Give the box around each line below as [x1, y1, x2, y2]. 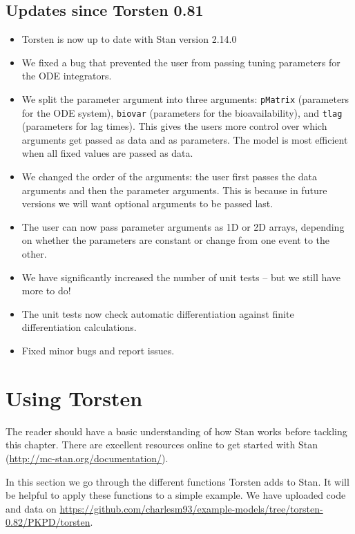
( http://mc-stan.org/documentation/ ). [6, 450, 169, 465]
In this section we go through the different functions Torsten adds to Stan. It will [6, 474, 349, 488]
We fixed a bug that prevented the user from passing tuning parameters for [21, 55, 340, 69]
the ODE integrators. [21, 68, 112, 83]
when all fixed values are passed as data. [21, 146, 193, 160]
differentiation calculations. [21, 320, 137, 334]
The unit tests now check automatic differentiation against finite [21, 306, 294, 321]
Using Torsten [6, 383, 143, 412]
